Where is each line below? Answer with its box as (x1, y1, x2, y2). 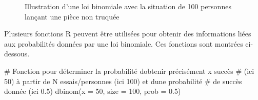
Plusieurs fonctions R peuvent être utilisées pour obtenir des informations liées (4, 28, 251, 39)
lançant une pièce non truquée (25, 11, 120, 22)
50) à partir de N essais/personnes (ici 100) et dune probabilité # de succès (4, 75, 242, 86)
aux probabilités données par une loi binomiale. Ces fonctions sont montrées (4, 38, 243, 49)
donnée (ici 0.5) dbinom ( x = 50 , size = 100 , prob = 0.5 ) (4, 86, 181, 96)
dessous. (4, 48, 30, 59)
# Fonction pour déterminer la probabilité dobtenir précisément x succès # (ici (4, 65, 254, 76)
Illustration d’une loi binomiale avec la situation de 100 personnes (25, 1, 231, 11)
